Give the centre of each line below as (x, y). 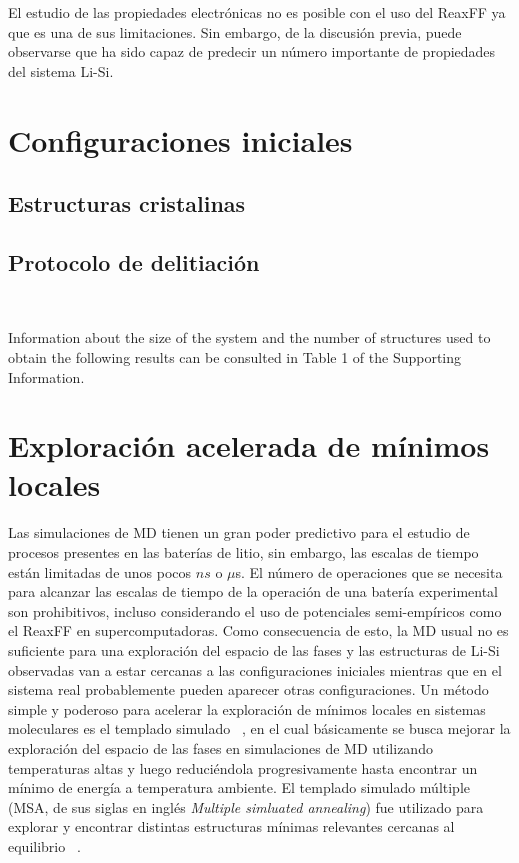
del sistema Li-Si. (61, 70)
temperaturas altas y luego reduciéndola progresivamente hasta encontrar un (243, 767)
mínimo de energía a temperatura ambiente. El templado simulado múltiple (239, 787)
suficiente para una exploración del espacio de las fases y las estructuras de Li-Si (254, 649)
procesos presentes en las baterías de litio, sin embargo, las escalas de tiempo (243, 552)
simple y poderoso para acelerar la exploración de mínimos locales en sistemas (247, 708)
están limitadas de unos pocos (100, 571)
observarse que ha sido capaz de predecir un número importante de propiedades (252, 51)
